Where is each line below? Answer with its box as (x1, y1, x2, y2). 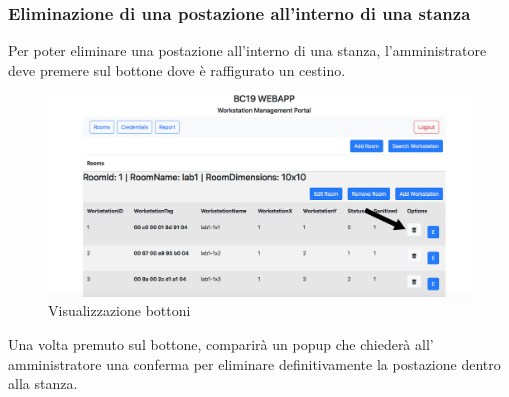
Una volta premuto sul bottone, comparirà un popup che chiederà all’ (8, 334, 434, 355)
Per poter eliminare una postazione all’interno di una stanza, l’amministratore (8, 40, 487, 61)
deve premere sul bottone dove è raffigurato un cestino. (8, 59, 346, 80)
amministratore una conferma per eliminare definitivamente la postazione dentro (8, 353, 501, 374)
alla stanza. (8, 373, 78, 394)
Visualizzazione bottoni (48, 300, 191, 321)
